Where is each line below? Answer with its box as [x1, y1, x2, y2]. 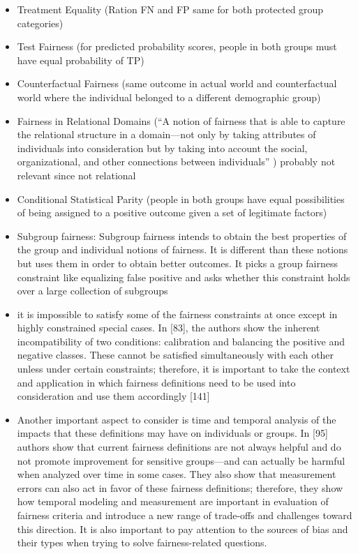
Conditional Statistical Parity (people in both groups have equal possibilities [17, 191, 345, 206]
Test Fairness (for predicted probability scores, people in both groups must [17, 39, 337, 54]
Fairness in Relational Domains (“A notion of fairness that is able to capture [17, 113, 345, 128]
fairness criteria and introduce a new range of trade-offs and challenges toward [17, 508, 352, 522]
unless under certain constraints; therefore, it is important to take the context [17, 361, 350, 376]
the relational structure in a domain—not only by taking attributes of [17, 127, 316, 142]
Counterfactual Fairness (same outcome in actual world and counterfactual [17, 76, 337, 91]
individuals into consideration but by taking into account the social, [17, 140, 308, 155]
